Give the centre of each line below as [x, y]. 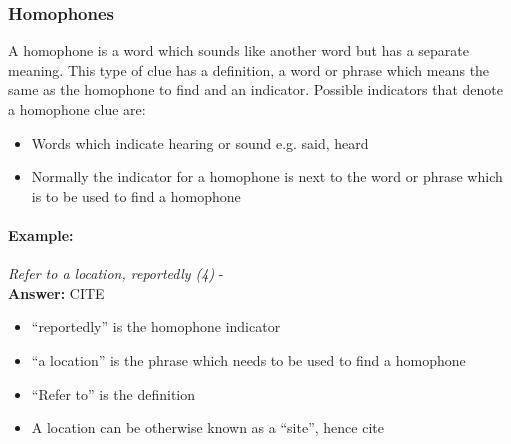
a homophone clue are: [77, 109]
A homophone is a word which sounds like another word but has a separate [238, 50]
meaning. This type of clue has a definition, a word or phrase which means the [249, 69]
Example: [41, 234]
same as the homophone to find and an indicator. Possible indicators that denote [255, 89]
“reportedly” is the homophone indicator [156, 326]
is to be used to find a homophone [136, 195]
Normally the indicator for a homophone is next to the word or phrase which [267, 176]
